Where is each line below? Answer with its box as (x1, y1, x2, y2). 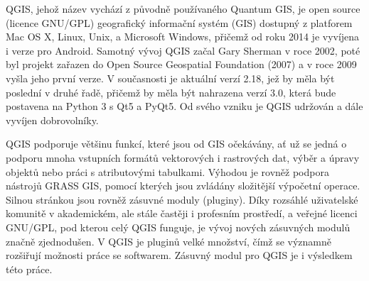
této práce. (6, 261, 53, 276)
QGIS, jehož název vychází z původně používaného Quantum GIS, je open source (6, 1, 360, 16)
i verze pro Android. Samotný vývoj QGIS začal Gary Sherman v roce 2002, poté (6, 43, 360, 57)
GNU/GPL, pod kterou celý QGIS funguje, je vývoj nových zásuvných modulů (6, 219, 351, 234)
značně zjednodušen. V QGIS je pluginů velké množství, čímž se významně (6, 233, 332, 248)
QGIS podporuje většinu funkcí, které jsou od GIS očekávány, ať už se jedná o (6, 136, 347, 151)
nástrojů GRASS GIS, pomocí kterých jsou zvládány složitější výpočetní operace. (6, 178, 360, 193)
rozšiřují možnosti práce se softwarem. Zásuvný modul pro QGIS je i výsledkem (6, 248, 353, 263)
